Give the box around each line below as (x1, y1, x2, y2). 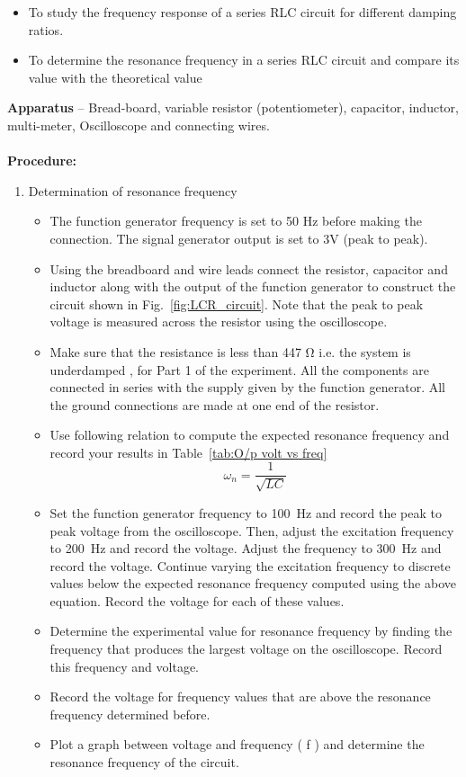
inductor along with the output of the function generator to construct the (49, 277, 456, 296)
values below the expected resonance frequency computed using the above (49, 574, 456, 593)
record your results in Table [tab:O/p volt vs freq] (49, 442, 327, 461)
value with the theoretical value (28, 67, 202, 86)
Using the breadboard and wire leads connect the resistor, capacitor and (49, 259, 448, 278)
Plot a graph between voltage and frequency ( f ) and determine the (49, 735, 425, 754)
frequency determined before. (49, 704, 211, 723)
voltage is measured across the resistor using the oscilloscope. (49, 312, 388, 331)
